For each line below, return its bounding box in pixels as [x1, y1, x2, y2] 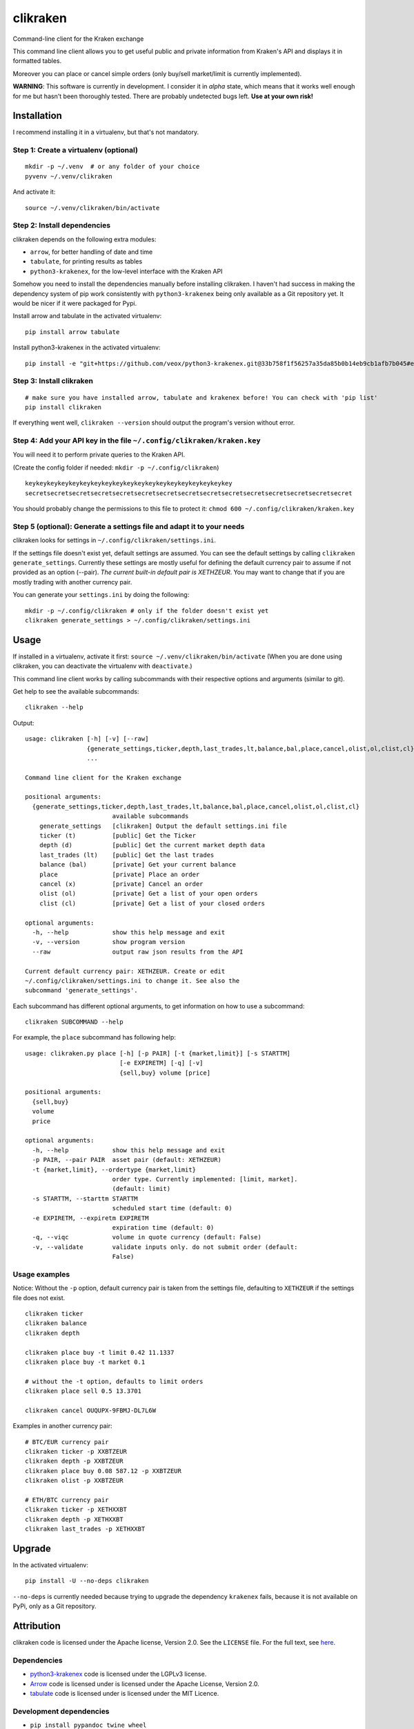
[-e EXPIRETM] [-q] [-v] [119, 1059, 204, 1067]
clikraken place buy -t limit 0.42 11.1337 [25, 1349, 175, 1356]
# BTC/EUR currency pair [25, 1438, 109, 1445]
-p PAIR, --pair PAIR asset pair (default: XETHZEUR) [32, 1156, 222, 1164]
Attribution [12, 1620, 61, 1632]
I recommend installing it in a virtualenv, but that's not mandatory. [12, 128, 199, 136]
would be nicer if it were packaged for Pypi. [12, 299, 137, 308]
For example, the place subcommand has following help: [12, 1033, 176, 1042]
